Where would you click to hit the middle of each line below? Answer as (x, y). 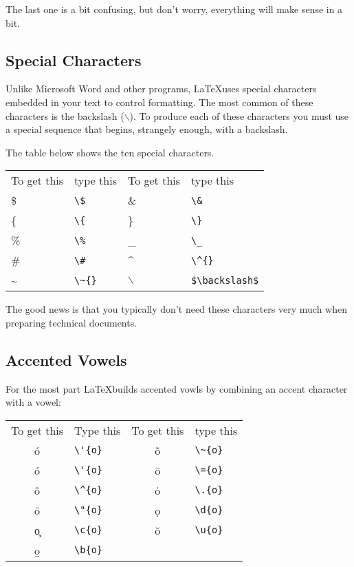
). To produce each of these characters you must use (239, 115)
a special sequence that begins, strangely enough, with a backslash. (147, 129)
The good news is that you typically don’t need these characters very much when (176, 309)
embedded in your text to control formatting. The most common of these (159, 102)
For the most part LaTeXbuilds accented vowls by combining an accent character (177, 388)
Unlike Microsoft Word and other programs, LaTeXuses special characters (161, 89)
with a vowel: (33, 402)
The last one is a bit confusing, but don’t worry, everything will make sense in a (174, 9)
